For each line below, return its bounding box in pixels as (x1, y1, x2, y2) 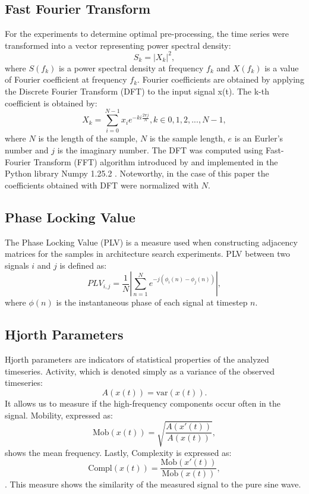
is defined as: (59, 259, 107, 271)
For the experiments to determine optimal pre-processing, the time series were (5, 27, 289, 40)
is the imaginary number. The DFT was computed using (57, 143, 263, 156)
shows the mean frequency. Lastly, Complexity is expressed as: (5, 446, 232, 458)
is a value (264, 61, 299, 74)
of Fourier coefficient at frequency (5, 73, 127, 86)
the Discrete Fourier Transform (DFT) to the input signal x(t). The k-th (5, 85, 269, 97)
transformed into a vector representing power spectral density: (5, 39, 231, 51)
